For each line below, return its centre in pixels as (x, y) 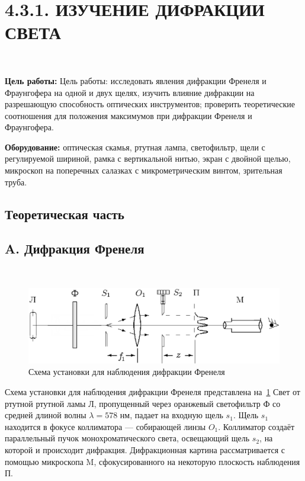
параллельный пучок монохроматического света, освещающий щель (127, 438)
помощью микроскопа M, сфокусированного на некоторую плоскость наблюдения (152, 461)
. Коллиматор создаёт (256, 426)
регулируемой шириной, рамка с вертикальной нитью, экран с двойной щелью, (148, 158)
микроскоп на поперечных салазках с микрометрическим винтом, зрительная (144, 170)
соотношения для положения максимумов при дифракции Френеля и (129, 115)
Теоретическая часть (65, 214)
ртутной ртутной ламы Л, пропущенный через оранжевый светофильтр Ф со (143, 403)
